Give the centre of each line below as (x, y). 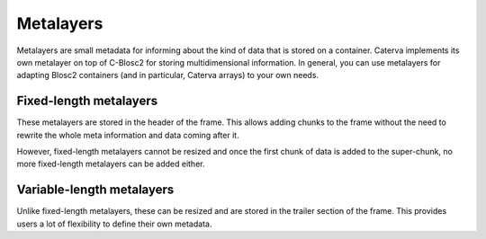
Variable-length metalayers (95, 190)
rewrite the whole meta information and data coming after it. (128, 135)
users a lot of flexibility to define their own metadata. (114, 224)
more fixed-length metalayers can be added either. (111, 164)
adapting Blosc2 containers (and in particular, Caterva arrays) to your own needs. (168, 75)
